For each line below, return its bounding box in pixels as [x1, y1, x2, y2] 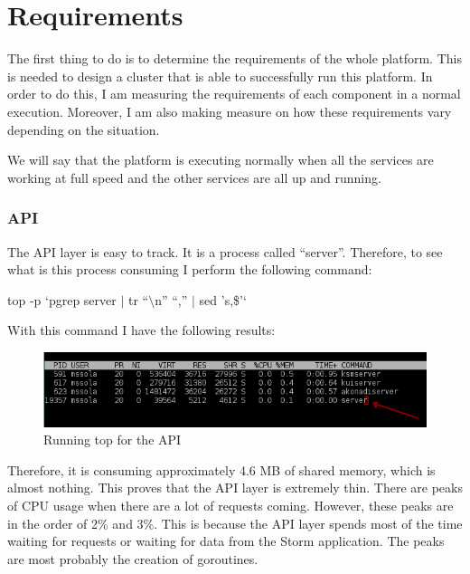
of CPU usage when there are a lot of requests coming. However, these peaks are [7, 495, 454, 514]
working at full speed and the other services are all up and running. [7, 167, 381, 187]
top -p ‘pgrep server [7, 290, 117, 309]
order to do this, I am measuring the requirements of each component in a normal [7, 84, 461, 103]
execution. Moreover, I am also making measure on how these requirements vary [7, 101, 452, 120]
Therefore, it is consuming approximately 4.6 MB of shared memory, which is [7, 460, 436, 479]
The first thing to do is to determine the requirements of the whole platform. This [7, 49, 462, 68]
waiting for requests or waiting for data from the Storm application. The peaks [7, 531, 445, 550]
